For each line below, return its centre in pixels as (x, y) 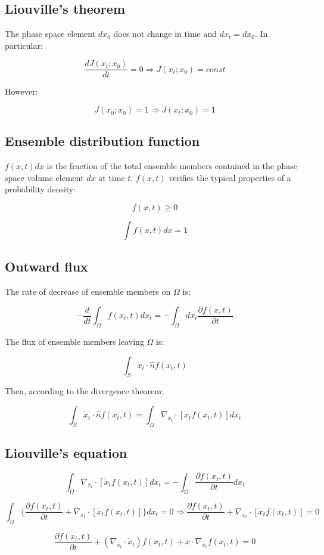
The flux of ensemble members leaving (74, 342)
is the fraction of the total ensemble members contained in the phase (172, 166)
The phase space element (50, 34)
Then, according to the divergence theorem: (84, 391)
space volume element (44, 177)
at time (112, 177)
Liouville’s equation (66, 453)
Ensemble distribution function (102, 141)
